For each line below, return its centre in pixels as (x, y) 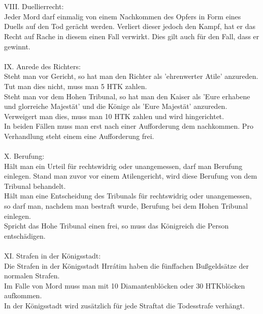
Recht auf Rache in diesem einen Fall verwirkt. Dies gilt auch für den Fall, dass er (132, 36)
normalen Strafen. (32, 276)
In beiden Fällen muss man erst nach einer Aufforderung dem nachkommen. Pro (129, 126)
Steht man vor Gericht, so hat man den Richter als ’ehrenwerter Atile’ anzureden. (131, 76)
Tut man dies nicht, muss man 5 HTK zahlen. (76, 86)
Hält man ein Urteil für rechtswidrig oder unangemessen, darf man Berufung (123, 166)
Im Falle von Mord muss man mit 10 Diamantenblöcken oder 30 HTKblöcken (125, 285)
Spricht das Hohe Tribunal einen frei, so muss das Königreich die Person (117, 226)
